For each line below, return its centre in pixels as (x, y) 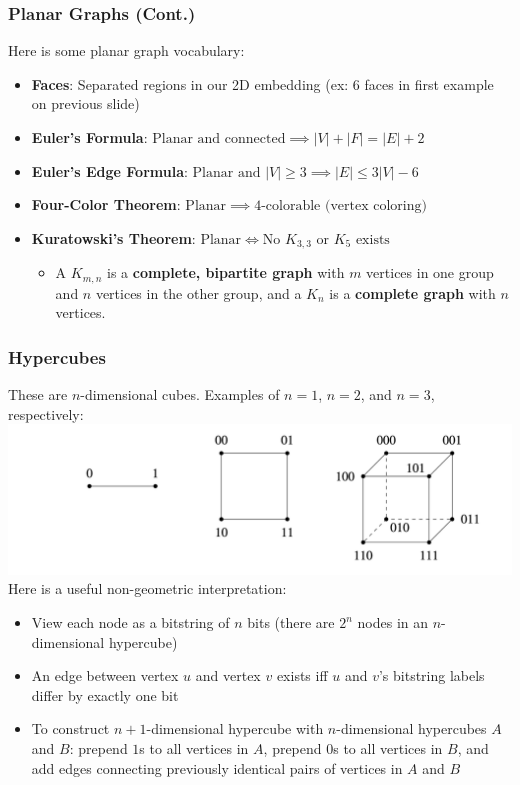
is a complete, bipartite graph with (225, 272)
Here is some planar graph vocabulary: (126, 50)
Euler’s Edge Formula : (109, 170)
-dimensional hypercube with (235, 728)
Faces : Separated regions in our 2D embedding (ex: (190, 83)
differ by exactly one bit (105, 694)
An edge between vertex (105, 675)
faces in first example (429, 83)
